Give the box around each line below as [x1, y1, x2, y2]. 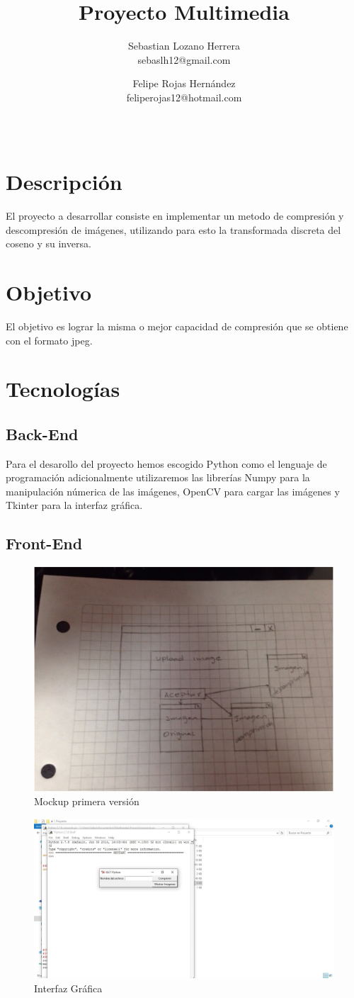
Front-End [6, 532, 83, 554]
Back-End [6, 422, 79, 444]
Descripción [6, 167, 122, 196]
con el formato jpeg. [6, 332, 93, 347]
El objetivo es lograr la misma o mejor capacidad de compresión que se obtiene [6, 318, 348, 333]
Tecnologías [6, 374, 120, 403]
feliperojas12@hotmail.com [126, 89, 242, 104]
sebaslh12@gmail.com [137, 52, 231, 67]
